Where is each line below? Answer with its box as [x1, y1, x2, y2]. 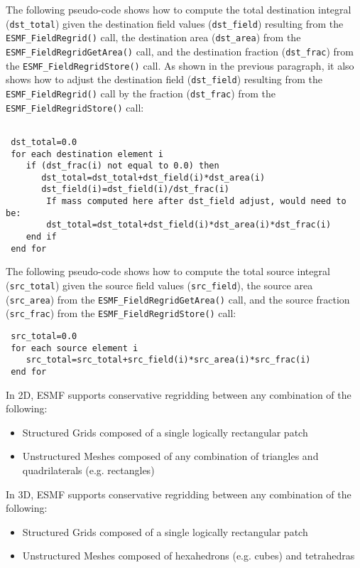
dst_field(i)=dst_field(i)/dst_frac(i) [41, 184, 229, 195]
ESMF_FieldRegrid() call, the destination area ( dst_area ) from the [6, 30, 301, 45]
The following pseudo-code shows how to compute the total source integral [6, 264, 330, 279]
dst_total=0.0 [11, 136, 77, 147]
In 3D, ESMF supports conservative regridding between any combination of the [6, 486, 351, 501]
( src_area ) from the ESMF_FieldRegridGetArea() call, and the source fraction [6, 291, 350, 306]
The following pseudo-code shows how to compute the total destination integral [6, 2, 351, 16]
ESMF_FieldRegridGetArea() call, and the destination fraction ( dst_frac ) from [6, 43, 354, 58]
